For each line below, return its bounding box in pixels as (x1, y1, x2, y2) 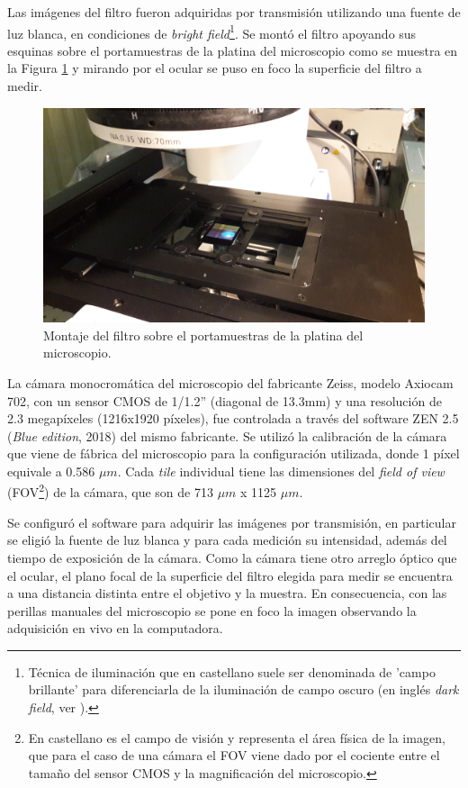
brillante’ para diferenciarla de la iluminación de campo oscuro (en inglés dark (28, 680, 459, 699)
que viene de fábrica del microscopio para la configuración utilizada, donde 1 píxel (7, 444, 460, 463)
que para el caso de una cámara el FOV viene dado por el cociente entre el (28, 746, 440, 765)
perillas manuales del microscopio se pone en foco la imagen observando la (7, 601, 417, 620)
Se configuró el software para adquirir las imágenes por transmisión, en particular (7, 512, 456, 531)
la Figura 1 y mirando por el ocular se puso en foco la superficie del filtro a (7, 59, 422, 77)
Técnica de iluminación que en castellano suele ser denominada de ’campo (28, 662, 436, 681)
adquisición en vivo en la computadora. (7, 619, 223, 638)
